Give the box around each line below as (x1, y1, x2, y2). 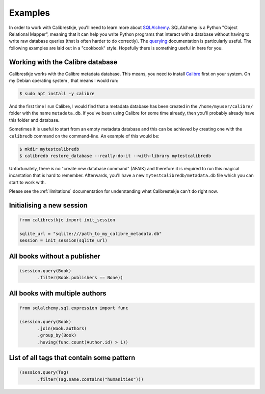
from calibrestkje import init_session (19, 217, 115, 223)
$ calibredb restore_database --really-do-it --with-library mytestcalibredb (19, 153, 211, 158)
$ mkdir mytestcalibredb (19, 146, 79, 152)
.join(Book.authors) (37, 326, 87, 331)
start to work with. (9, 179, 46, 185)
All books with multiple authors (9, 289, 106, 297)
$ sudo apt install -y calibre (19, 91, 95, 96)
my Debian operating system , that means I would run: (9, 78, 119, 83)
